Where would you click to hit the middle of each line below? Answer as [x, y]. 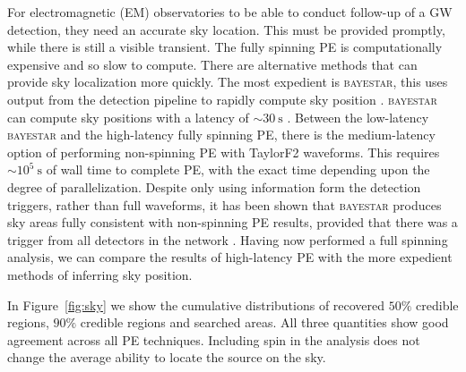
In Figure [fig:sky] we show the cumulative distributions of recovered [196, 304]
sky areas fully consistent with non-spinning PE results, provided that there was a [233, 222]
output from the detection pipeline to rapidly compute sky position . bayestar [222, 99]
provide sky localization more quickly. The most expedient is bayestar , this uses [228, 82]
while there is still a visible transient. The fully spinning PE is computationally [225, 47]
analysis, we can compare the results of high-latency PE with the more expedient [230, 257]
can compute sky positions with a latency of [128, 117]
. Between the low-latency [358, 117]
